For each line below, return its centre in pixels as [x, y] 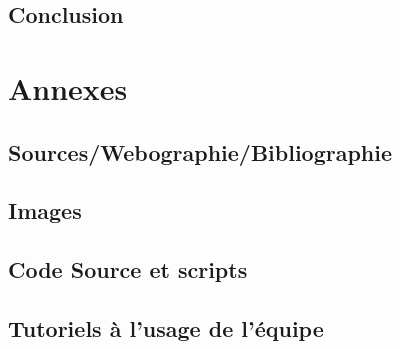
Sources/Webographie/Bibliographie [200, 151]
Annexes [68, 87]
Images [45, 210]
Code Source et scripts [128, 269]
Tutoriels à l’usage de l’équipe [166, 327]
